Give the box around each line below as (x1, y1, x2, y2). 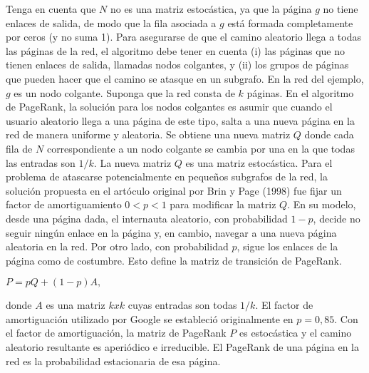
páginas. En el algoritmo (246, 85, 354, 100)
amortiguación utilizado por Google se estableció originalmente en (6, 311, 293, 326)
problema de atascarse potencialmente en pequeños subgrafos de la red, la (6, 169, 328, 184)
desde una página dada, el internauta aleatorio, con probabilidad (6, 210, 288, 225)
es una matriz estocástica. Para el (185, 155, 333, 170)
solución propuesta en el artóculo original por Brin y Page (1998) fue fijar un (6, 183, 342, 198)
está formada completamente (227, 15, 353, 30)
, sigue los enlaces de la (237, 239, 338, 254)
